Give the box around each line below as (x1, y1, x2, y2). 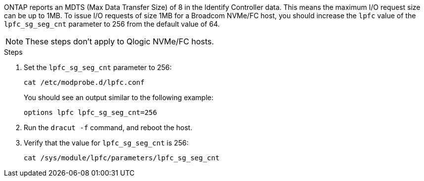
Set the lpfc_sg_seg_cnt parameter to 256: (24, 63, 172, 72)
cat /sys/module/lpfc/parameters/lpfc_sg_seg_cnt (24, 154, 220, 162)
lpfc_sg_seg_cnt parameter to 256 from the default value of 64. (4, 20, 220, 28)
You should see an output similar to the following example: (24, 93, 213, 102)
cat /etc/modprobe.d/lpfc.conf (24, 78, 145, 86)
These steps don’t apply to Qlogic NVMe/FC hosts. (25, 36, 214, 46)
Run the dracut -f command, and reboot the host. (24, 123, 193, 132)
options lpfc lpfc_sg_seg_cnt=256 (24, 109, 157, 116)
